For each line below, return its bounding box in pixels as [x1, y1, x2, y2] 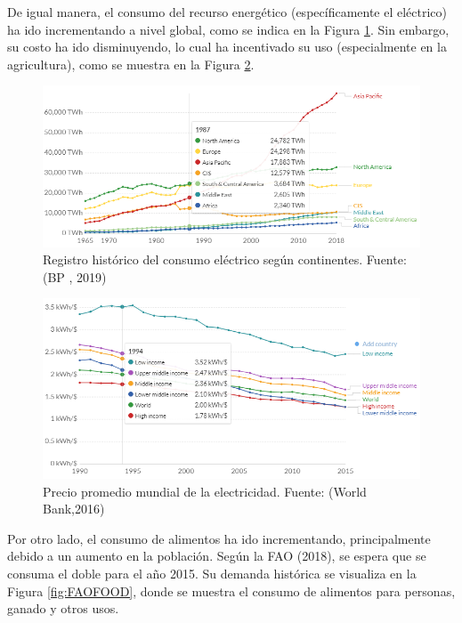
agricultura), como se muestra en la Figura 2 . [7, 54, 255, 73]
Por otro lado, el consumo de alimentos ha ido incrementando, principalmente [7, 529, 431, 547]
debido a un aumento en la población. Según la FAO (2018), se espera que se [7, 546, 426, 565]
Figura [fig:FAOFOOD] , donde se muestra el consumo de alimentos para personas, [7, 581, 456, 600]
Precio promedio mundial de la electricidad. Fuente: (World [43, 481, 367, 500]
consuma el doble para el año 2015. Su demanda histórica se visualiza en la [7, 564, 417, 583]
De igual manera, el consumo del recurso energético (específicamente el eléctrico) [7, 3, 448, 20]
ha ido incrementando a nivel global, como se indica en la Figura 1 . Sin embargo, [7, 20, 450, 38]
